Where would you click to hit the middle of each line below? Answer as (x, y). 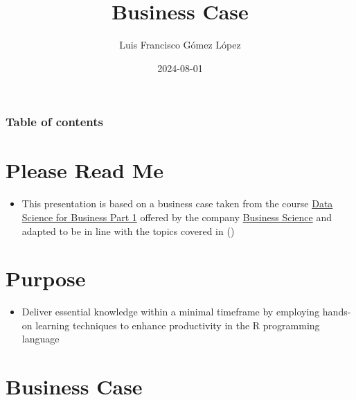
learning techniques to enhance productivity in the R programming (178, 325)
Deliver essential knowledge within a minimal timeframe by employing (171, 312)
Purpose (46, 278)
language (41, 339)
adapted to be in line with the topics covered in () (128, 231)
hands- (337, 312)
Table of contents (54, 122)
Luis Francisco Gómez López (180, 45)
